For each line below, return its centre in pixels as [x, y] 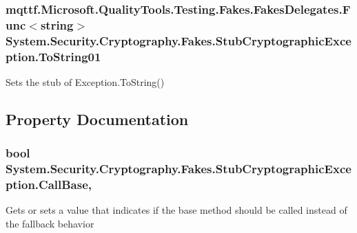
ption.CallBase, [49, 185]
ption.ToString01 [53, 56]
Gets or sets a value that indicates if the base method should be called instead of [176, 210]
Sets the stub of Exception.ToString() [85, 81]
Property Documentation [97, 119]
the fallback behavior [50, 224]
